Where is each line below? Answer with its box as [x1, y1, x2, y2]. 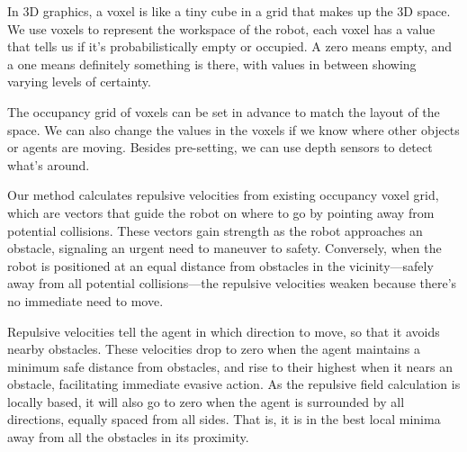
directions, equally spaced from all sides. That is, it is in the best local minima [7, 410, 441, 429]
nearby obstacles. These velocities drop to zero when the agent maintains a [7, 339, 420, 358]
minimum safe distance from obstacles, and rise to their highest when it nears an [7, 357, 453, 375]
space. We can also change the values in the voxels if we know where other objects [7, 120, 460, 139]
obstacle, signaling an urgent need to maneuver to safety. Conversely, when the [7, 239, 442, 258]
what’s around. [7, 155, 90, 174]
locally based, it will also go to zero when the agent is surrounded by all [7, 392, 405, 411]
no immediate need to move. [7, 291, 164, 310]
